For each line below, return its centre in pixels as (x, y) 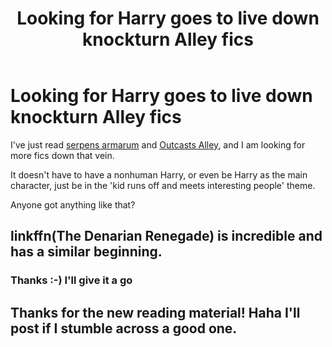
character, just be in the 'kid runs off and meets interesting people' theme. (163, 185)
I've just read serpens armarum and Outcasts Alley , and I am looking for (158, 144)
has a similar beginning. (86, 252)
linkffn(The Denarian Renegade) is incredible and (166, 236)
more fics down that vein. (62, 155)
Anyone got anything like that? (73, 204)
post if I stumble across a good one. (124, 328)
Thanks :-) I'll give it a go (71, 280)
